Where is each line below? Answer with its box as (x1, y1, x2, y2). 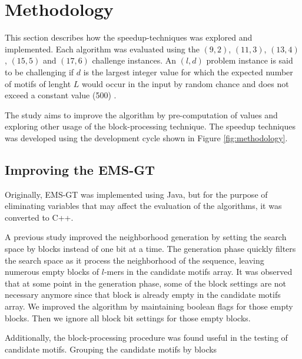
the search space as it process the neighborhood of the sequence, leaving (5, 254, 264, 266)
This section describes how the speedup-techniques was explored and (5, 31, 253, 44)
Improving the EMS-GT (5, 160, 155, 178)
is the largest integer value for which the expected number (83, 65, 293, 78)
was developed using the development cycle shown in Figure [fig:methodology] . (5, 131, 288, 144)
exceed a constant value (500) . (5, 89, 117, 101)
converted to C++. (5, 211, 74, 223)
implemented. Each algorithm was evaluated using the (5, 42, 200, 55)
